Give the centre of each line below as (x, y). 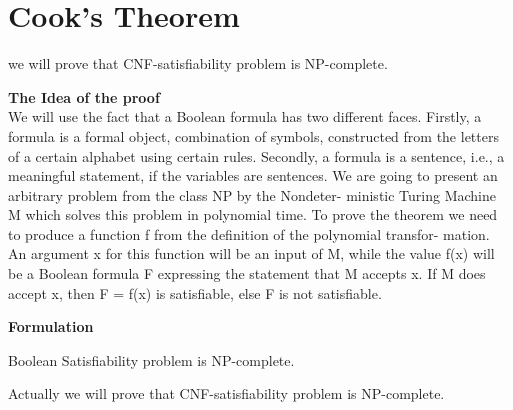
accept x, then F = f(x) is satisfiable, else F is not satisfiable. (195, 292)
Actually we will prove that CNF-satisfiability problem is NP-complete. (226, 393)
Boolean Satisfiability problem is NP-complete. (151, 359)
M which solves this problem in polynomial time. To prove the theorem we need (253, 214)
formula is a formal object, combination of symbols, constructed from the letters (253, 135)
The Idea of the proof (84, 96)
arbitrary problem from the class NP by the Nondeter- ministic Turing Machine (252, 194)
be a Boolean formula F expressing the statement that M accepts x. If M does (247, 273)
